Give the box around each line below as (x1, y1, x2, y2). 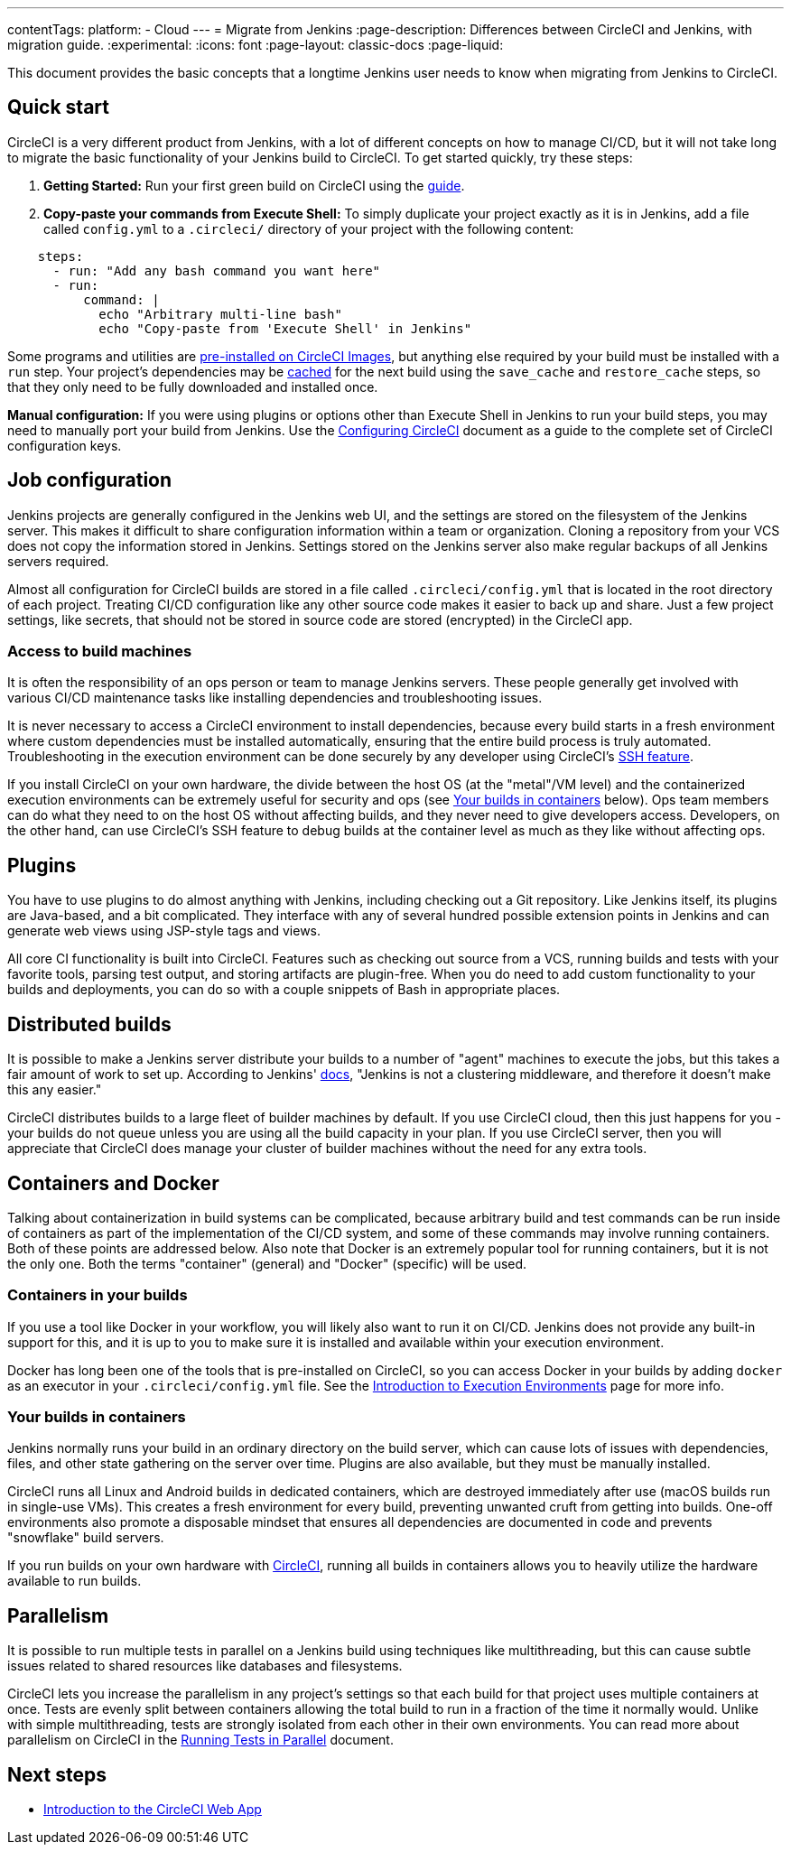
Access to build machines (7, 642, 192, 661)
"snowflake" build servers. (7, 1530, 164, 1546)
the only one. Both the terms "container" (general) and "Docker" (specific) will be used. (7, 1255, 527, 1271)
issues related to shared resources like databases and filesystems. (7, 1658, 403, 1674)
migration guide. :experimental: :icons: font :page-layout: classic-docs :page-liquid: (7, 37, 504, 52)
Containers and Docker (7, 1171, 219, 1195)
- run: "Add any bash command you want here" (52, 263, 381, 278)
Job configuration (7, 469, 172, 492)
